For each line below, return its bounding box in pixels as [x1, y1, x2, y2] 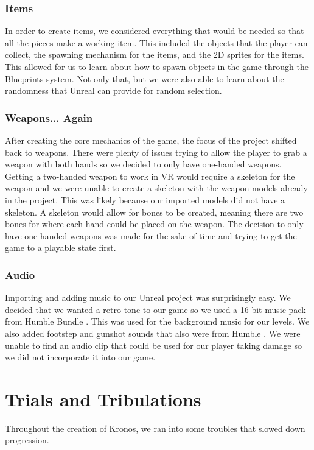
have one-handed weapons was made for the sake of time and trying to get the [5, 229, 297, 242]
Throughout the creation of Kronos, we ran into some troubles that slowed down [5, 421, 305, 434]
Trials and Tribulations [5, 386, 201, 411]
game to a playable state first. [5, 241, 116, 254]
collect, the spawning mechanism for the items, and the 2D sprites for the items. [5, 48, 304, 61]
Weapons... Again [5, 110, 93, 125]
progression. [5, 434, 49, 446]
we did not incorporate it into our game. [5, 351, 156, 364]
